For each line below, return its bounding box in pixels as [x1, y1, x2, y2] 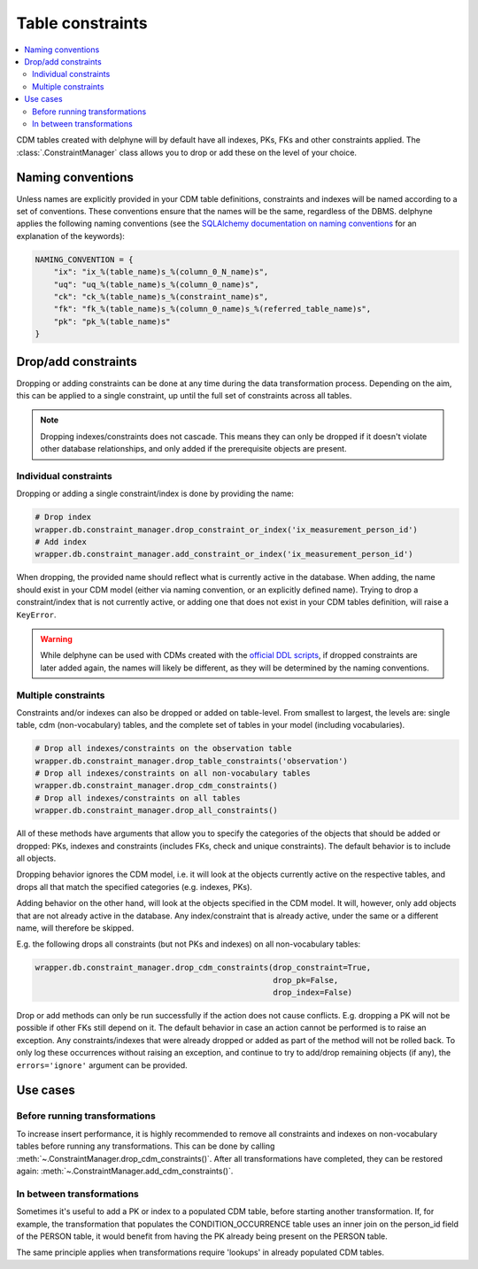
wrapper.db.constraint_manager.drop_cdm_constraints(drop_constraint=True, [35, 963, 372, 973]
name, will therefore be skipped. [16, 922, 135, 933]
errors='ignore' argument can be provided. [16, 1059, 188, 1071]
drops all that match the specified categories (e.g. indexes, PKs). [16, 881, 252, 892]
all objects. [16, 853, 57, 863]
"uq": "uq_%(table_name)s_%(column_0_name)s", [53, 279, 260, 290]
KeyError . [16, 609, 57, 620]
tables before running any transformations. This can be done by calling [16, 1141, 275, 1151]
